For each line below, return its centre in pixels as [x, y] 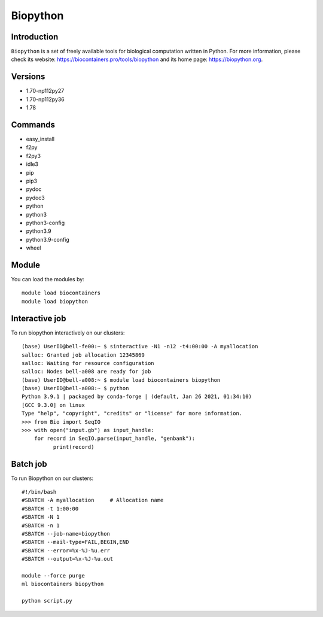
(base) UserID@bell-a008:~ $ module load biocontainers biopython [121, 380]
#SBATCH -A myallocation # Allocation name [93, 500]
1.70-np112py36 [45, 99]
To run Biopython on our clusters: [52, 478]
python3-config [45, 223]
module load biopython [55, 301]
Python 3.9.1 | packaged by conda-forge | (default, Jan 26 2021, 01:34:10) [137, 397]
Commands [33, 125]
